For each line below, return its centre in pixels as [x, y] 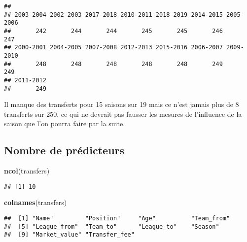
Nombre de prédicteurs [64, 150]
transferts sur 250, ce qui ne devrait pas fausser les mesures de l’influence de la [123, 114]
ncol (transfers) [27, 171]
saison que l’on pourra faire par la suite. [65, 123]
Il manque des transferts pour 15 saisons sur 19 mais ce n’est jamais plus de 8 [122, 104]
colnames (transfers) [35, 202]
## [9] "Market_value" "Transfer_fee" [69, 235]
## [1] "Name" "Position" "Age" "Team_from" [117, 219]
